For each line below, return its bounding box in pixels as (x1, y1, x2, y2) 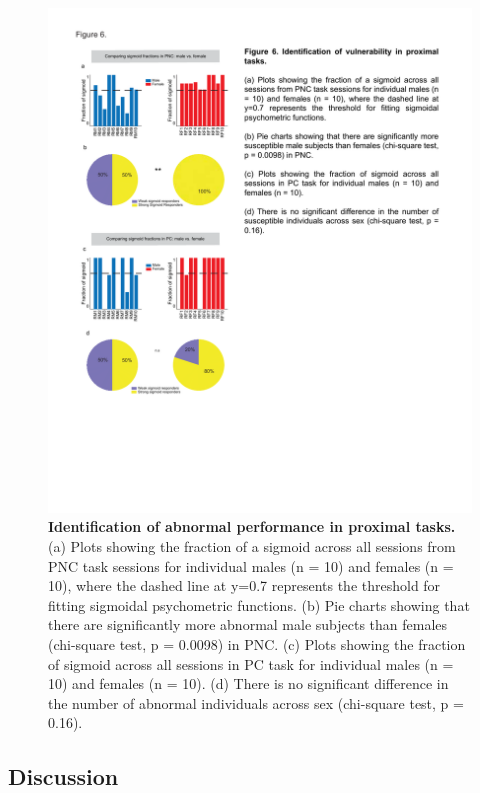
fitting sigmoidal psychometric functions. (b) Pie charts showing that (48, 594, 470, 615)
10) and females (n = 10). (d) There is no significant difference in (48, 673, 449, 694)
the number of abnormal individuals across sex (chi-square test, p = (48, 692, 464, 713)
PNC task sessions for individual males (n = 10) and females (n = (48, 555, 454, 576)
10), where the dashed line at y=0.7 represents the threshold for (48, 575, 441, 596)
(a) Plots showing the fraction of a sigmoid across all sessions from (48, 536, 456, 557)
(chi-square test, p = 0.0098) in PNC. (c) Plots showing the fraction (48, 634, 466, 654)
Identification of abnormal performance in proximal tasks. (48, 516, 456, 537)
